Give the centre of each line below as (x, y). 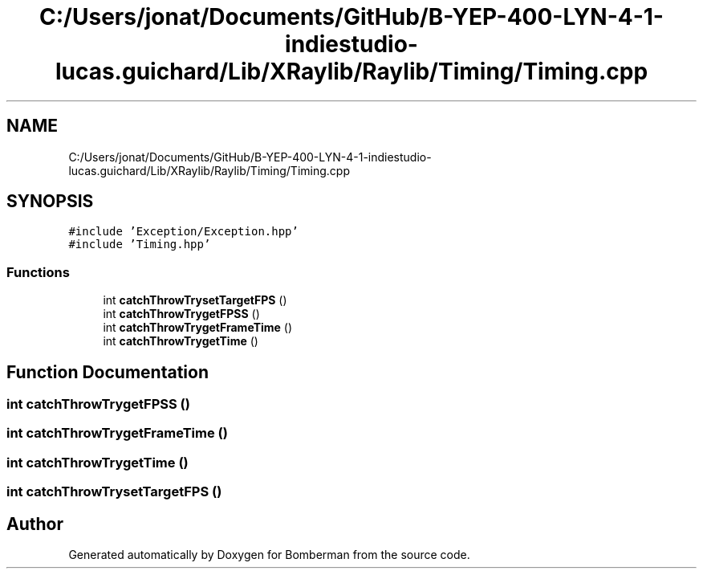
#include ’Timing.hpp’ (140, 245)
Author (35, 524)
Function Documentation (108, 372)
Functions (38, 272)
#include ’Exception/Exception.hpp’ (183, 232)
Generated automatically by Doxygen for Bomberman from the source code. (269, 555)
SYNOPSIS (50, 202)
